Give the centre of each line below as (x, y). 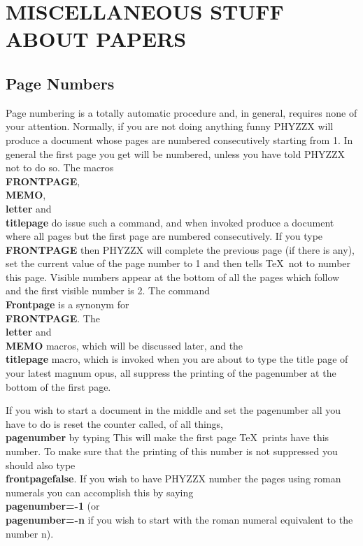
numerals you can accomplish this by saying (100, 492)
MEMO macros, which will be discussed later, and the (124, 345)
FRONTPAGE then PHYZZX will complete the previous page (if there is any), (180, 249)
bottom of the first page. (58, 386)
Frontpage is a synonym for (67, 304)
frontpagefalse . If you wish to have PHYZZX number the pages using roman (173, 479)
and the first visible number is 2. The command (108, 290)
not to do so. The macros (60, 167)
